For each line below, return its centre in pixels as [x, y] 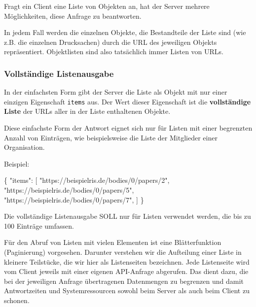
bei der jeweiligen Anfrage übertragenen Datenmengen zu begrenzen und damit [124, 281]
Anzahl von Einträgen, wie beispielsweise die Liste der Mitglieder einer [111, 137]
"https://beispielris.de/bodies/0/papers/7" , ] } [74, 199]
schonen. [17, 300]
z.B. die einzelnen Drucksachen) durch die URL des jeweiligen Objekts [110, 42]
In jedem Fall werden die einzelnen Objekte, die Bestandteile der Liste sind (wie [125, 32]
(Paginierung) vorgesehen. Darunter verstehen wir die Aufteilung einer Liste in [123, 252]
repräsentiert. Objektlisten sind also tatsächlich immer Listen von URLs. [114, 51]
